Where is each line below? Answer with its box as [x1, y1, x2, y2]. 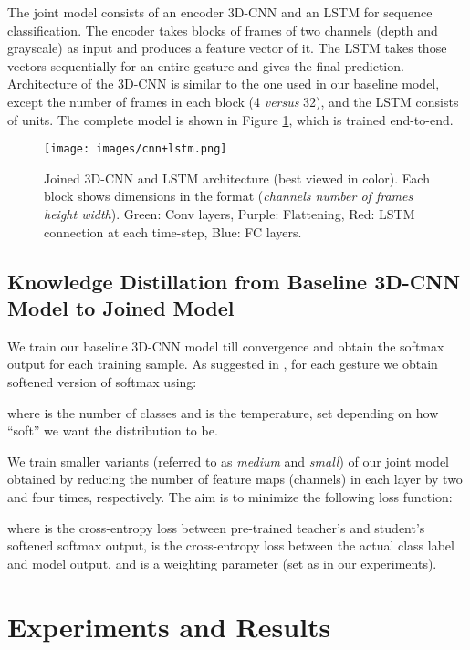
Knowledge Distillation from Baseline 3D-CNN [7, 267, 461, 295]
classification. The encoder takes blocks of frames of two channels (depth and [7, 20, 438, 39]
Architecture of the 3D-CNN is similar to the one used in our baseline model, [7, 74, 440, 93]
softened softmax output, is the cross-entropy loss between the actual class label [7, 536, 454, 555]
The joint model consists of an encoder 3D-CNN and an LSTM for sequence [7, 3, 433, 21]
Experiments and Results [7, 607, 331, 645]
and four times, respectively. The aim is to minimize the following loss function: [7, 487, 453, 506]
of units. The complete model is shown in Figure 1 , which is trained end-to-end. [7, 110, 454, 129]
